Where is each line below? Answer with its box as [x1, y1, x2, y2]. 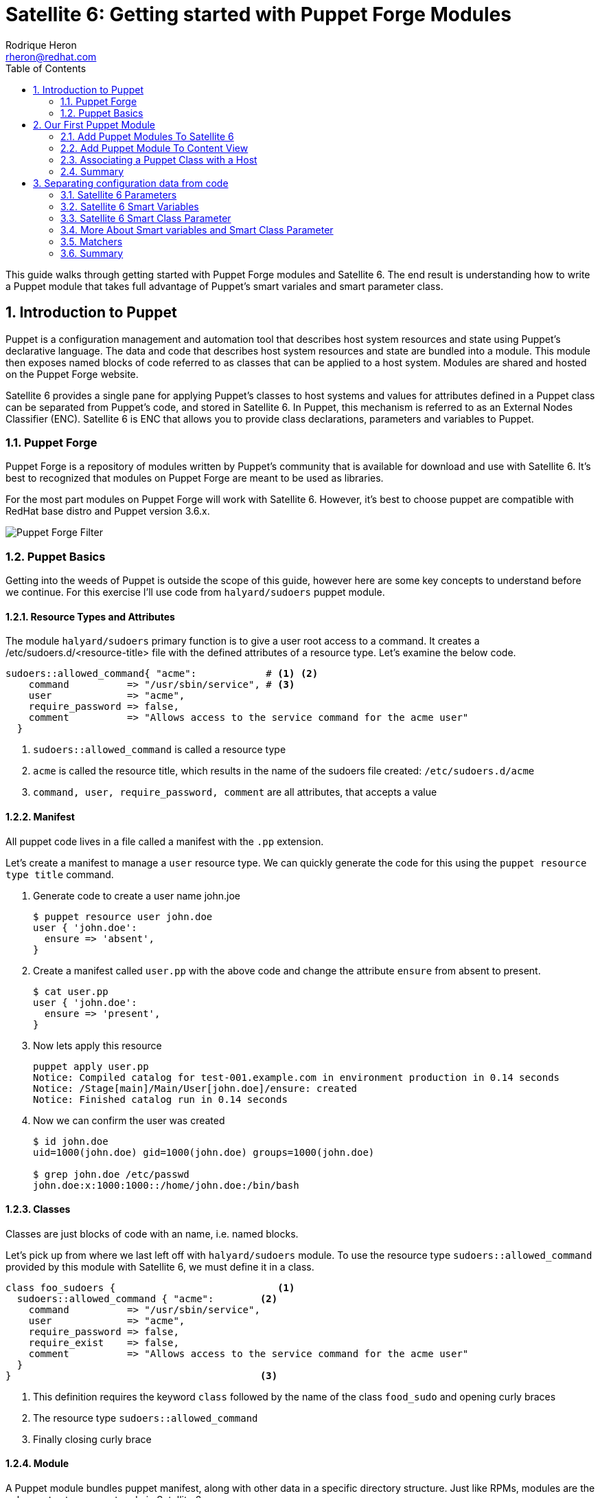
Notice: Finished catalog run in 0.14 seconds [33, 1093, 288, 1105]
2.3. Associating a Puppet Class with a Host [60, 153, 257, 166]
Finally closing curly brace [33, 1433, 152, 1445]
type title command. [5, 868, 114, 880]
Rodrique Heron [5, 38, 77, 51]
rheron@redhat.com [5, 50, 97, 63]
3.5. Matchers [60, 235, 123, 247]
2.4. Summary [60, 165, 124, 177]
